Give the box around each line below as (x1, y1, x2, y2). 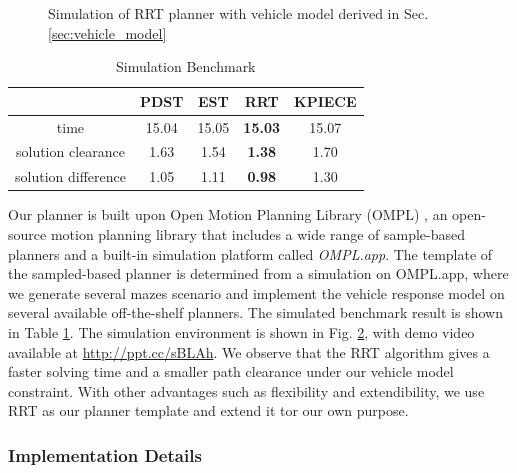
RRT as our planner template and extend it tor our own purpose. (8, 400, 409, 421)
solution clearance (15, 141, 125, 162)
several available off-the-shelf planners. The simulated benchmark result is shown (8, 302, 503, 323)
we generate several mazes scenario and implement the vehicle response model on (8, 282, 505, 303)
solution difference (15, 166, 126, 187)
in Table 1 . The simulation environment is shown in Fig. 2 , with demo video (8, 321, 475, 342)
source (8, 224, 47, 244)
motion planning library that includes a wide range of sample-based (50, 224, 466, 244)
